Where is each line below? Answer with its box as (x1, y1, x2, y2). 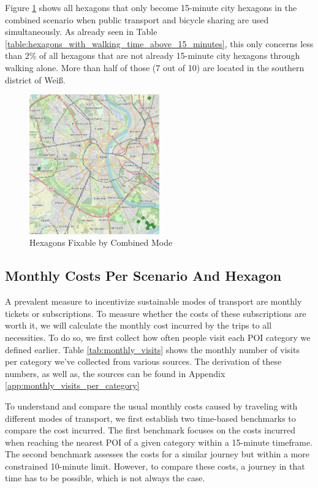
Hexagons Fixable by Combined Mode (29, 236, 173, 249)
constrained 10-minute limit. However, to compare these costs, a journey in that (5, 459, 305, 472)
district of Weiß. (5, 73, 66, 86)
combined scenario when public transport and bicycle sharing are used (5, 13, 269, 26)
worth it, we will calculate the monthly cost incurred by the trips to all (5, 319, 272, 332)
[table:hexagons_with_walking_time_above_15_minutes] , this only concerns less (5, 37, 314, 50)
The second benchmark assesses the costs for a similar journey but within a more (5, 448, 310, 460)
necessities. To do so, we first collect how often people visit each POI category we (5, 330, 311, 343)
